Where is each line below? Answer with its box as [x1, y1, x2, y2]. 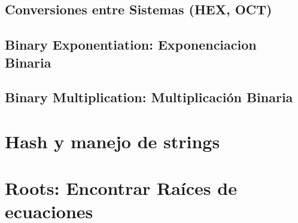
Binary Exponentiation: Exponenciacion [5, 35, 257, 54]
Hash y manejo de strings [5, 129, 220, 153]
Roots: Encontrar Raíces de [5, 176, 237, 200]
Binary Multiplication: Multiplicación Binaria [5, 88, 293, 106]
